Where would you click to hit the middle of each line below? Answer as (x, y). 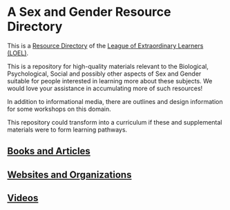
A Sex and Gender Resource (89, 12)
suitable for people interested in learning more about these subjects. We (110, 81)
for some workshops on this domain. (59, 109)
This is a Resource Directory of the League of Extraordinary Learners (105, 45)
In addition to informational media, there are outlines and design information (115, 101)
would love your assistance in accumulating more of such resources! (105, 88)
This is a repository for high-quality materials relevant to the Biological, (108, 66)
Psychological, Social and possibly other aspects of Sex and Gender (104, 74)
